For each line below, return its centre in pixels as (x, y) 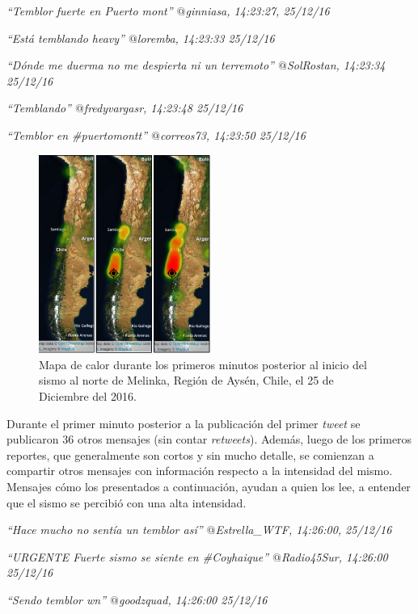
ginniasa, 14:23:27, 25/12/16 (258, 11)
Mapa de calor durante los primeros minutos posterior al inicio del (203, 364)
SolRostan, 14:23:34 (336, 65)
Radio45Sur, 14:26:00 (334, 556)
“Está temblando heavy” (65, 38)
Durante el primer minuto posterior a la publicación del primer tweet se (184, 423)
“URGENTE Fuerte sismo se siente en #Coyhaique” (137, 556)
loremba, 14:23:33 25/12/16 (206, 38)
